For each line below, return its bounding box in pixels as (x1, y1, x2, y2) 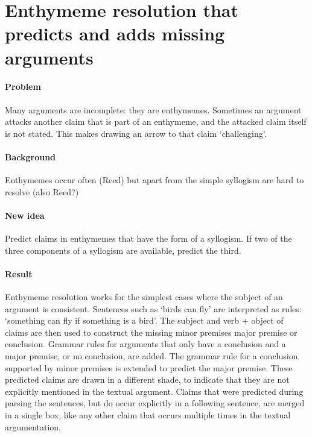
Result (5, 267, 33, 280)
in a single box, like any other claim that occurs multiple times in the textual (5, 409, 291, 421)
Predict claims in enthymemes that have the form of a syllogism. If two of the (5, 232, 292, 245)
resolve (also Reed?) (5, 185, 79, 198)
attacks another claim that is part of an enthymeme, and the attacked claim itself (5, 115, 307, 128)
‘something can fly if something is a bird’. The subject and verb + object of (5, 314, 284, 327)
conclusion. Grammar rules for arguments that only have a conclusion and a (5, 338, 286, 350)
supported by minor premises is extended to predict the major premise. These (5, 361, 293, 374)
